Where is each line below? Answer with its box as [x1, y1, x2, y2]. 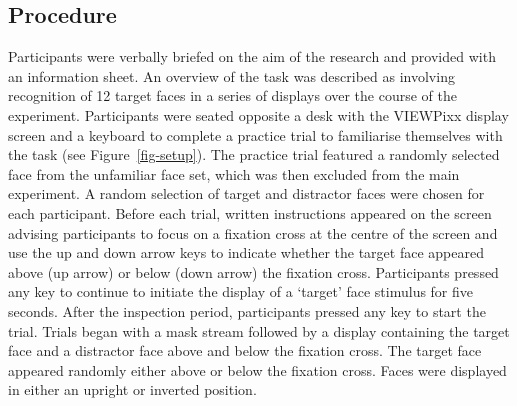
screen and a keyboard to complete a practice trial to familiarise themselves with [8, 124, 503, 145]
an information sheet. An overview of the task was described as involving [8, 65, 455, 86]
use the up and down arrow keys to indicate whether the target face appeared [8, 242, 484, 263]
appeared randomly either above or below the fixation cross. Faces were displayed [8, 359, 507, 380]
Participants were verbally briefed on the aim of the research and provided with [8, 46, 496, 67]
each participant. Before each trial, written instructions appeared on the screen [8, 202, 492, 223]
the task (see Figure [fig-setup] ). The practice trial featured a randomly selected [8, 144, 500, 165]
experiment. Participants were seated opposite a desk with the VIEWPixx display [8, 104, 509, 125]
